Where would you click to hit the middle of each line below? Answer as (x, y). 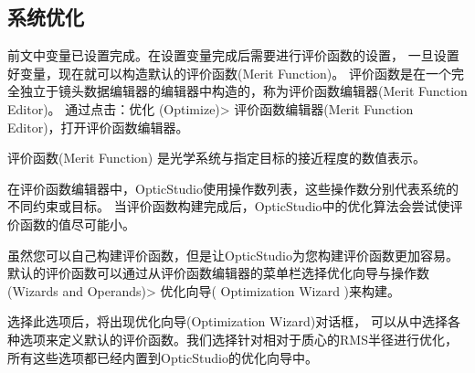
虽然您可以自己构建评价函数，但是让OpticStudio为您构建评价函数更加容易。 (233, 255)
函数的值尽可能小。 (77, 224)
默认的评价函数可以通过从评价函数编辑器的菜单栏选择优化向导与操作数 (218, 273)
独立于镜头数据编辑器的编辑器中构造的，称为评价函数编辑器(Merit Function (243, 91)
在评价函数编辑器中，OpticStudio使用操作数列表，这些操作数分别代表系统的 (233, 188)
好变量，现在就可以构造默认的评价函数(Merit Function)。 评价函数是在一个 (229, 73)
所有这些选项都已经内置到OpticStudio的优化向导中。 (163, 357)
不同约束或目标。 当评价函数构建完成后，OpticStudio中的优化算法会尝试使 (229, 206)
